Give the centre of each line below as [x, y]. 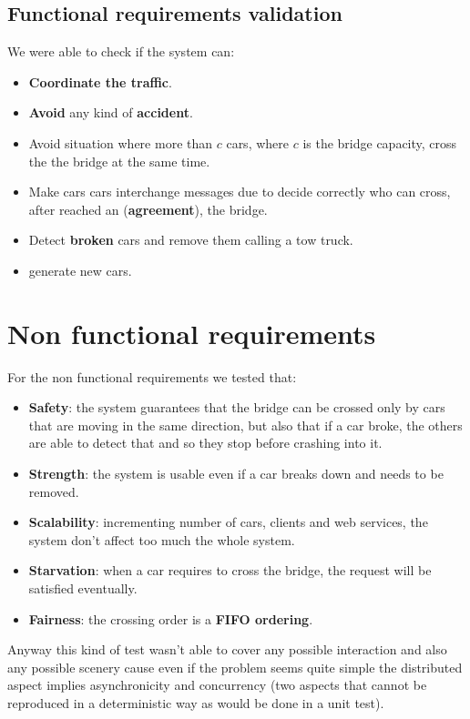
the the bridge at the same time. [119, 161]
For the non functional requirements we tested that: [152, 376]
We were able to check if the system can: [121, 51]
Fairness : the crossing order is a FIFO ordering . [171, 618]
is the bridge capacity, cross [380, 142]
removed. [54, 491]
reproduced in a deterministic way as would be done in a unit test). [196, 702]
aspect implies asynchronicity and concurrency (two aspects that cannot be [217, 685]
